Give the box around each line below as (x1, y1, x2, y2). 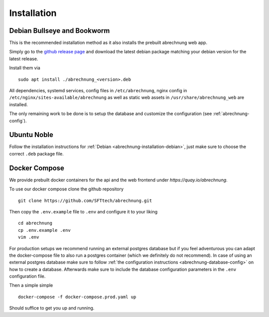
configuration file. (9, 273, 46, 279)
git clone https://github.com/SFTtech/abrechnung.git (18, 197, 152, 203)
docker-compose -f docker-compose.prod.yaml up (18, 294, 136, 300)
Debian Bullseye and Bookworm (9, 26, 110, 35)
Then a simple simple (9, 282, 53, 289)
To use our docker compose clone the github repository (9, 186, 124, 192)
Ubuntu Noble (9, 131, 53, 139)
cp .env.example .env (18, 227, 71, 233)
